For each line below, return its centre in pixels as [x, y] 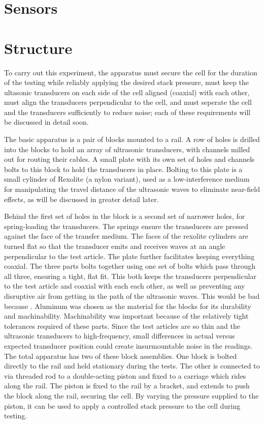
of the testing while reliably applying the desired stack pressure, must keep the [127, 82]
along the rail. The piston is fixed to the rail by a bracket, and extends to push [127, 386]
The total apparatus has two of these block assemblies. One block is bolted [121, 356]
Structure [38, 48]
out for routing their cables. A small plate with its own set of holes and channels [129, 159]
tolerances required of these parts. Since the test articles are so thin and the [122, 326]
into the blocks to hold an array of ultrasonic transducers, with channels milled [127, 149]
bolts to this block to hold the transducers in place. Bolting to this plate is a [123, 169]
